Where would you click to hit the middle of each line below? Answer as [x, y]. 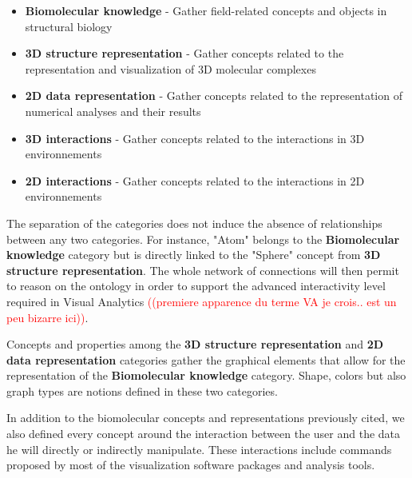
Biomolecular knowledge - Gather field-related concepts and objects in [206, 10]
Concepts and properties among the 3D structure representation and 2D [195, 344]
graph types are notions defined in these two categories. [142, 390]
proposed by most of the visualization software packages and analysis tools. [191, 465]
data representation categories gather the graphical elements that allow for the [206, 359]
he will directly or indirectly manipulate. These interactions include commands [199, 449]
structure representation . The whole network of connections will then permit [203, 270]
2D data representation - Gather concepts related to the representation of [214, 96]
